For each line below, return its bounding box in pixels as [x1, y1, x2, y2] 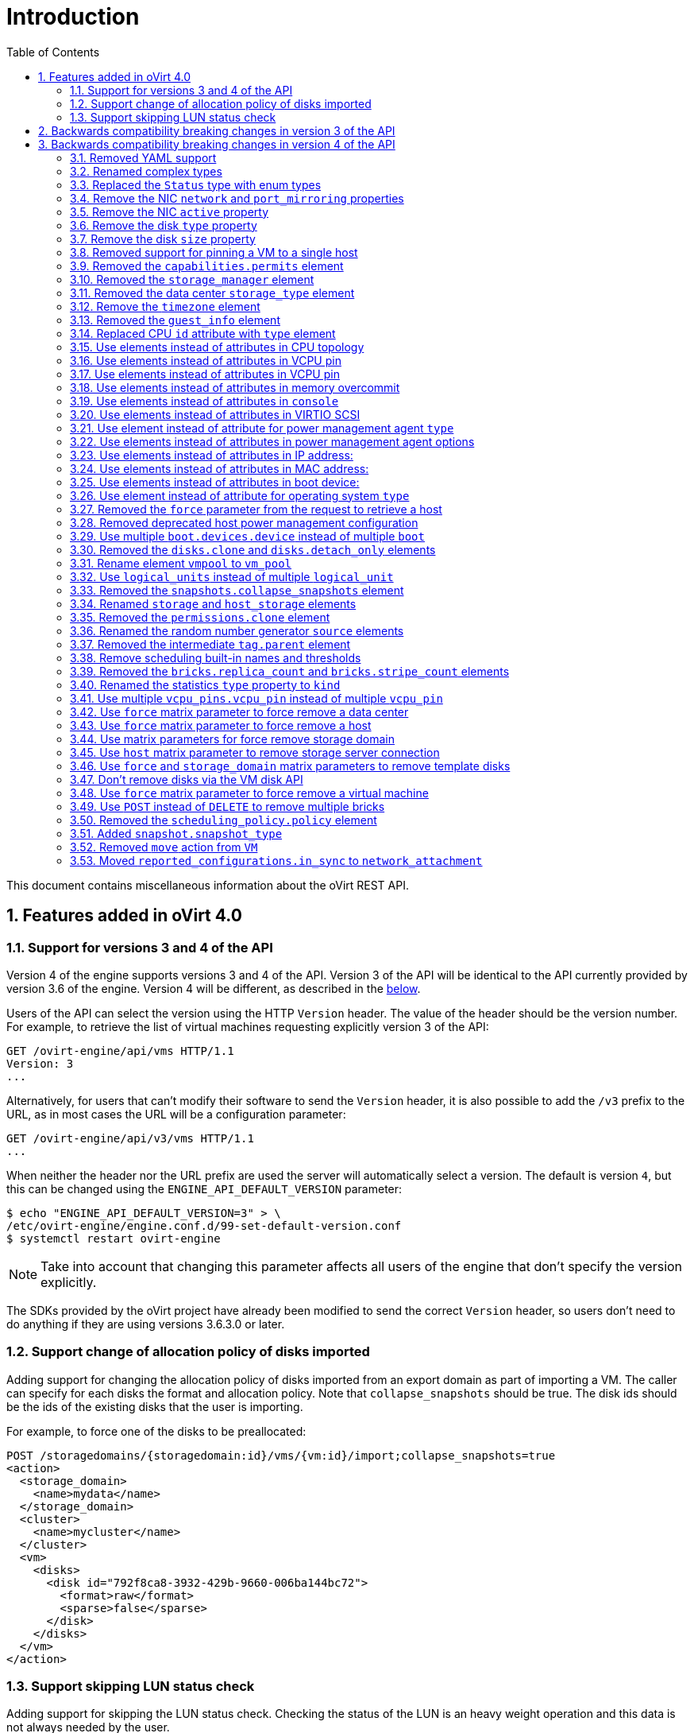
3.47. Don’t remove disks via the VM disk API [70, 772, 303, 786]
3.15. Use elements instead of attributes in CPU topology [70, 339, 364, 354]
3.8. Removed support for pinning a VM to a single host [70, 245, 358, 259]
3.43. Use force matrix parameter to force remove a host [70, 718, 372, 732]
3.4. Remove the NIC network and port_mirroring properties [70, 191, 404, 205]
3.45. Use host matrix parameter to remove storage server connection [70, 745, 440, 759]
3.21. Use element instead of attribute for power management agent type [70, 421, 454, 435]
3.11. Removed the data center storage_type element [70, 285, 355, 300]
